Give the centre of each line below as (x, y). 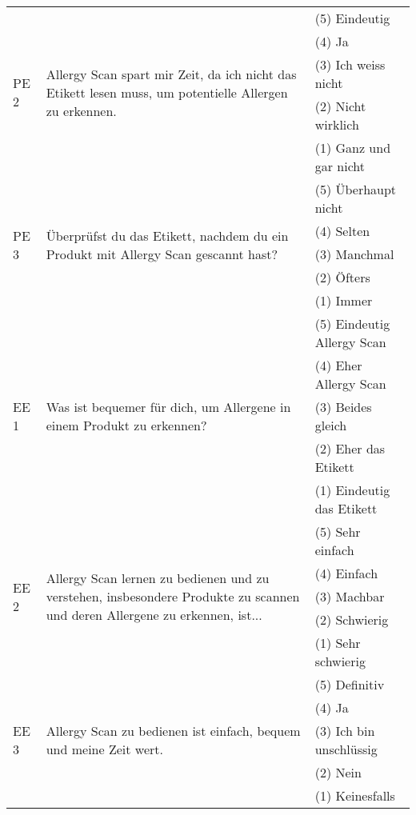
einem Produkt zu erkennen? (126, 425)
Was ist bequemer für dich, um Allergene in (168, 407)
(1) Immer (344, 300)
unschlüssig (346, 749)
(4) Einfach (346, 573)
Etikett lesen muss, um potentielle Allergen (167, 92)
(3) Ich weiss (350, 64)
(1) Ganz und (353, 148)
